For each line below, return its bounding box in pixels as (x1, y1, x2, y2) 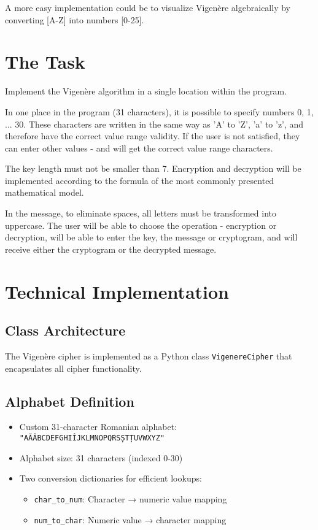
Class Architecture (5, 321, 126, 340)
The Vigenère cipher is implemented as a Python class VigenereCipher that (5, 350, 292, 363)
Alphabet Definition (5, 391, 134, 410)
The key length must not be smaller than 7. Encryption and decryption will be (5, 162, 301, 175)
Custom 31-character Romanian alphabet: (19, 420, 177, 433)
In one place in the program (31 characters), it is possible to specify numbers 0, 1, (5, 105, 314, 118)
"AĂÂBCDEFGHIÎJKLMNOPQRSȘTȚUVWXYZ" (19, 434, 165, 443)
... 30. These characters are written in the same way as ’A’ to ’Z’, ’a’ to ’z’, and (5, 117, 304, 130)
